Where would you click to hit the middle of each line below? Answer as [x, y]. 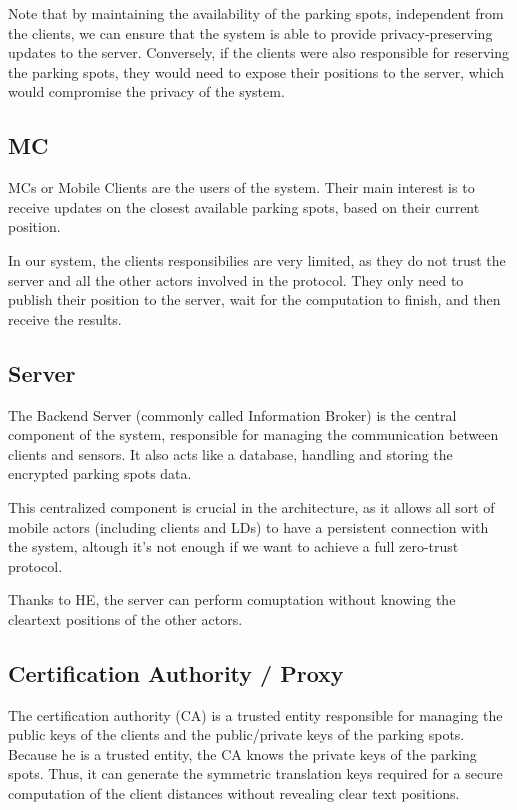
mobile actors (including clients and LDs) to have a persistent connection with [248, 526]
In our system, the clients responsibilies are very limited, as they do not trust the [257, 259]
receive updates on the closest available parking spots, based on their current [244, 206]
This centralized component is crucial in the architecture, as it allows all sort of [251, 506]
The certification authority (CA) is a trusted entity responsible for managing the [255, 714]
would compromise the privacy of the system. [146, 91]
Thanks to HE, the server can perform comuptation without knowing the [232, 599]
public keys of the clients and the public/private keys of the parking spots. [236, 734]
